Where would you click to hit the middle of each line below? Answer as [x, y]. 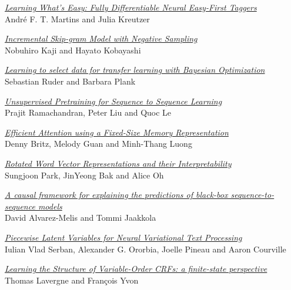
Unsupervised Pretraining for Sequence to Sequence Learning [113, 101]
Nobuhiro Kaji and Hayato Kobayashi [73, 50]
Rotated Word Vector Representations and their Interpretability [118, 163]
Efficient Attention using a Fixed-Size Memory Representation [117, 132]
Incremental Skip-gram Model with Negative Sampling [101, 38]
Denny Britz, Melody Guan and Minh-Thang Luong [98, 144]
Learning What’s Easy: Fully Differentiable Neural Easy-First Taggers [131, 7]
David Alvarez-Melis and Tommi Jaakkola [81, 217]
